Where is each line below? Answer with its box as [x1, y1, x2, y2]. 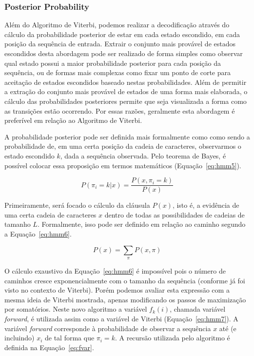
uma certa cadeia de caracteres [4, 209, 97, 219]
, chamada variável [170, 304, 226, 314]
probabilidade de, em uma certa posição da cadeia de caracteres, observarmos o [4, 141, 241, 151]
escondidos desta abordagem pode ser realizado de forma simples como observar [4, 48, 243, 58]
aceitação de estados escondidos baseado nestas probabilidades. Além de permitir [4, 77, 247, 87]
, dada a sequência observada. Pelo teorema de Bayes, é [60, 150, 226, 160]
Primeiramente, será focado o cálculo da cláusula [4, 200, 150, 210]
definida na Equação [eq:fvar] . [4, 342, 94, 352]
